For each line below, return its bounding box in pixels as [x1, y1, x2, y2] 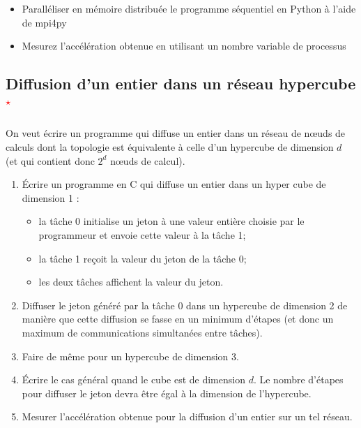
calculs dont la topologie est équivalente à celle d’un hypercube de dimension [6, 139, 334, 154]
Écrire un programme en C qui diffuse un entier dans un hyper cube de [22, 177, 326, 191]
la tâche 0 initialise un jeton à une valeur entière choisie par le [38, 214, 305, 228]
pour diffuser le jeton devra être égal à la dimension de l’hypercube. [22, 385, 312, 400]
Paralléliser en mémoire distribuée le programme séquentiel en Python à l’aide [22, 1, 356, 15]
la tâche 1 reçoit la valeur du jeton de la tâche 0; [38, 251, 247, 265]
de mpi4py [22, 15, 67, 29]
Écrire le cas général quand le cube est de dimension [22, 372, 245, 387]
